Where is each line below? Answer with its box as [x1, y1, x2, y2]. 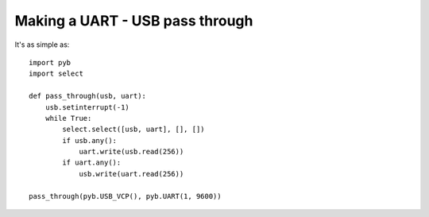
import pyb [29, 58, 71, 67]
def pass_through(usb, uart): [29, 91, 147, 101]
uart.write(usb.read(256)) [79, 147, 184, 157]
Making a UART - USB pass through [14, 12, 253, 29]
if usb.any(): [62, 136, 118, 145]
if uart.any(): [62, 158, 122, 167]
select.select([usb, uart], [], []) [62, 125, 206, 134]
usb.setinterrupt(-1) [44, 103, 130, 111]
